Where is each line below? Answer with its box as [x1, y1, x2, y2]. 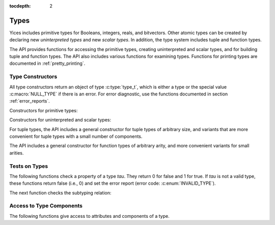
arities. [9, 149, 24, 156]
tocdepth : [9, 3, 31, 9]
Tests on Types [9, 162, 48, 169]
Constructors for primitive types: [9, 107, 78, 113]
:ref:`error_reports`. [9, 98, 50, 104]
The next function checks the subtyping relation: [9, 189, 112, 196]
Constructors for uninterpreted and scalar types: [9, 117, 112, 123]
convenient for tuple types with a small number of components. [9, 133, 143, 139]
